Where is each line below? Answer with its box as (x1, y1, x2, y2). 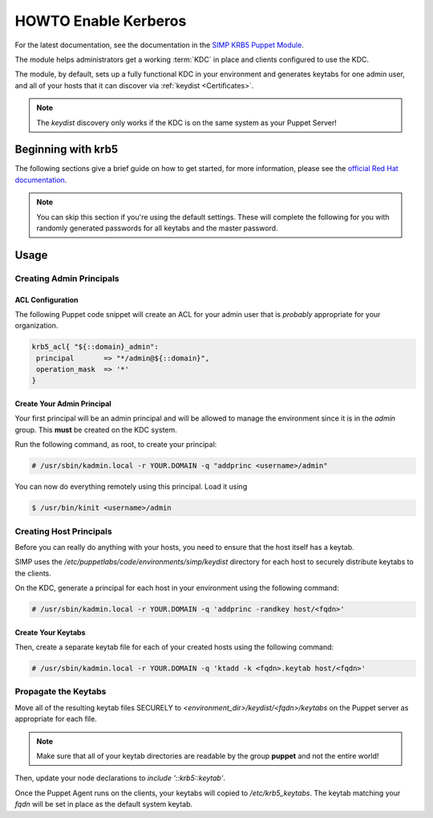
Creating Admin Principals (14, 273, 119, 284)
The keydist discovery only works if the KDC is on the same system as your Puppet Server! (36, 117, 337, 128)
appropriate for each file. (14, 714, 98, 724)
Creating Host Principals (14, 526, 112, 537)
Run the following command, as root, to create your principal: (14, 440, 217, 450)
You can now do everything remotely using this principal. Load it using (14, 482, 248, 491)
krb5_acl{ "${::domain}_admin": (31, 342, 160, 352)
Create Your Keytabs (14, 627, 86, 637)
